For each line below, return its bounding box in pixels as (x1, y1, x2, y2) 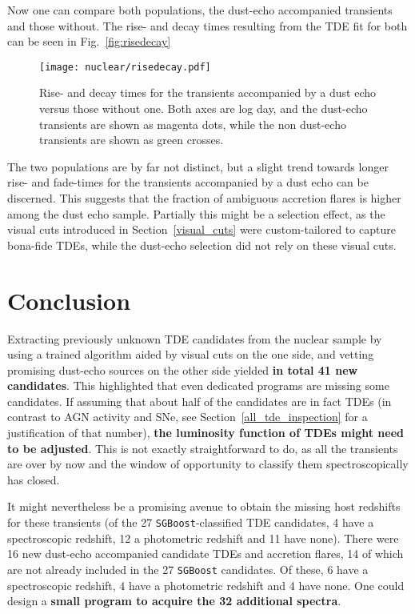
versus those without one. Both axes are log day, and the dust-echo (39, 100, 368, 117)
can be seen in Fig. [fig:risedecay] (7, 33, 171, 50)
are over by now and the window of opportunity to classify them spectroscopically (7, 455, 409, 472)
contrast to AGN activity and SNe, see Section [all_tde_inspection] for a (7, 408, 368, 425)
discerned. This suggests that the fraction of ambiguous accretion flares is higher (7, 190, 401, 206)
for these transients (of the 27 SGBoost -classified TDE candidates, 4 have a (7, 514, 374, 531)
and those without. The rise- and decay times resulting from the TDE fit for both (7, 17, 408, 34)
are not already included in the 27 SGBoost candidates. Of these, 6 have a (7, 560, 369, 577)
